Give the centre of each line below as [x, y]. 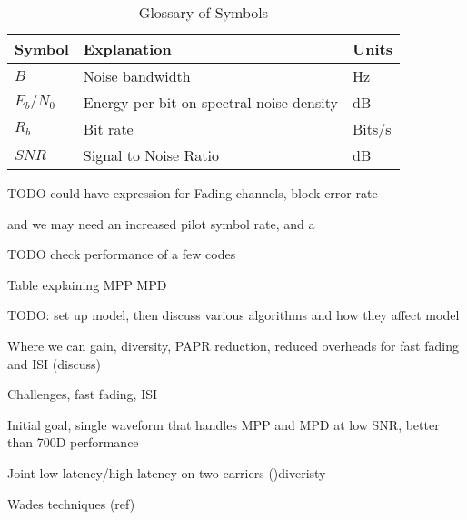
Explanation [127, 49]
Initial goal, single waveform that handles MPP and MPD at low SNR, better [224, 424]
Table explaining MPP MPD [87, 284]
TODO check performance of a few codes [122, 254]
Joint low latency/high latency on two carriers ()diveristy [167, 472]
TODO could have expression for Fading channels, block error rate [193, 193]
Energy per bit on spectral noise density [210, 102]
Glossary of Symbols [204, 12]
